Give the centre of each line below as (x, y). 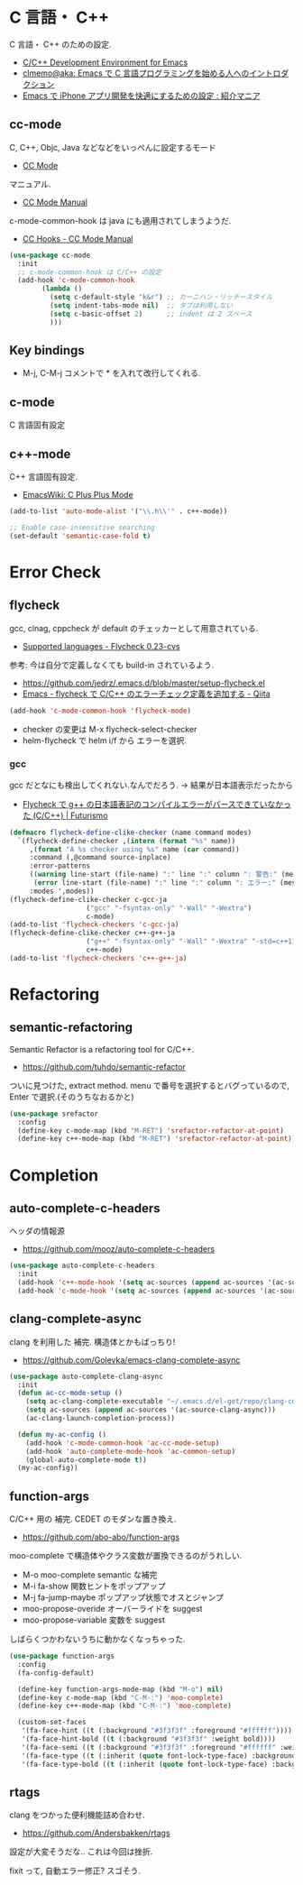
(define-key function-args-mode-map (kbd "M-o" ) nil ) (120, 1689)
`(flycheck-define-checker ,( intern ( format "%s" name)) (127, 841)
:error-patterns (60, 866)
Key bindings (47, 350)
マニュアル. (30, 184)
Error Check (55, 572)
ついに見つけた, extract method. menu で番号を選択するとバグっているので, (150, 1085)
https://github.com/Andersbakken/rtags (96, 1833)
